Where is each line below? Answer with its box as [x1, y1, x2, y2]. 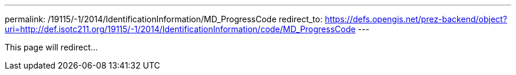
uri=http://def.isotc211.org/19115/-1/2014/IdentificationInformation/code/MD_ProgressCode [5, 24, 356, 34]
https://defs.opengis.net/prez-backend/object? [325, 14, 507, 24]
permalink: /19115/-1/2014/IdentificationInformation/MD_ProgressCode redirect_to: [5, 14, 323, 24]
